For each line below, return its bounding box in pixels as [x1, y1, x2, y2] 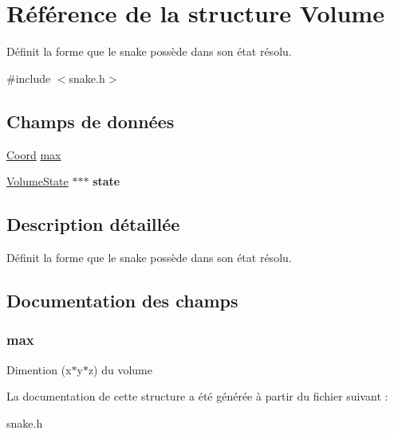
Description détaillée [6, 212, 180, 237]
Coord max [6, 146, 61, 162]
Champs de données [6, 108, 175, 133]
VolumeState [6, 173, 69, 190]
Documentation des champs [6, 287, 238, 312]
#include [6, 69, 51, 86]
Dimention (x [6, 361, 72, 377]
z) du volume [88, 361, 152, 377]
